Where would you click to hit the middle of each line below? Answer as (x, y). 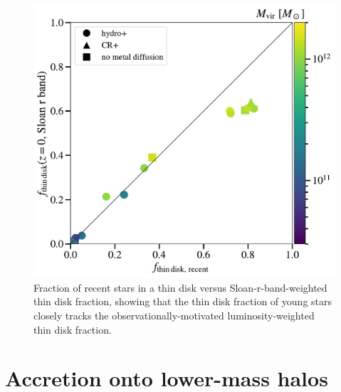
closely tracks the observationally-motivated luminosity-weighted (174, 315)
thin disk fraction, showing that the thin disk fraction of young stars (183, 301)
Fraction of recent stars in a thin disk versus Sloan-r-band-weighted (180, 287)
